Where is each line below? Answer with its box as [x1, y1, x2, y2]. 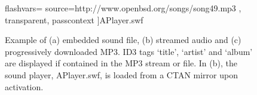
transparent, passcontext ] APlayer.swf [5, 13, 143, 26]
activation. [5, 80, 44, 93]
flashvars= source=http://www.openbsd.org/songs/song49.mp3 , [5, 2, 241, 14]
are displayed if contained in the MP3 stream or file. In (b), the [5, 57, 237, 69]
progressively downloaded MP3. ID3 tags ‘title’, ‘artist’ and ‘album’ [5, 45, 253, 57]
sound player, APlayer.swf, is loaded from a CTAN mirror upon [5, 68, 238, 81]
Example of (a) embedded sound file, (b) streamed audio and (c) [5, 33, 241, 46]
